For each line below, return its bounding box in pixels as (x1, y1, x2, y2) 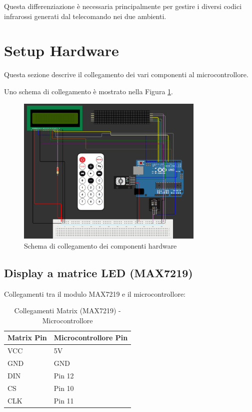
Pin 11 (53, 395, 74, 405)
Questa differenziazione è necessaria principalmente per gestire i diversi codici (4, 1, 242, 11)
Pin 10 (53, 382, 74, 393)
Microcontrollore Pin (53, 332, 128, 343)
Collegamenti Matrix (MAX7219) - (14, 305, 121, 316)
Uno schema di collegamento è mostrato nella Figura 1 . (4, 86, 173, 96)
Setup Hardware (4, 40, 119, 61)
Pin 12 (53, 370, 74, 380)
